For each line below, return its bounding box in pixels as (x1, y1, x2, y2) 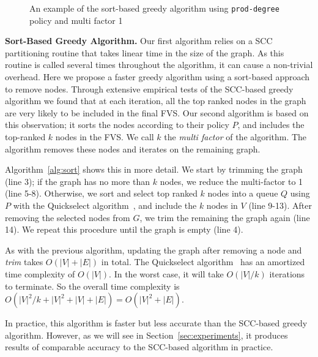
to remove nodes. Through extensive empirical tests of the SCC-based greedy (5, 82, 294, 95)
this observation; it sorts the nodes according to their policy (5, 118, 229, 131)
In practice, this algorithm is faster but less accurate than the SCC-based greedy (5, 317, 308, 329)
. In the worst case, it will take (109, 267, 224, 280)
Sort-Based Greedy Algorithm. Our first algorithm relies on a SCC (5, 34, 273, 47)
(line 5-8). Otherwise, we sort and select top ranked (5, 187, 198, 200)
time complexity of (5, 267, 75, 280)
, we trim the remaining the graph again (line (139, 211, 310, 224)
